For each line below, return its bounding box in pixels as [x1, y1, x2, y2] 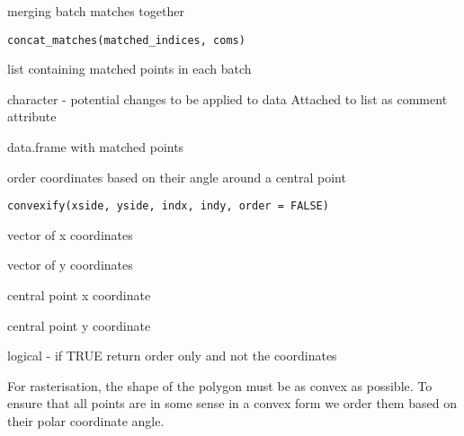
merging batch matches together [7, 2, 184, 20]
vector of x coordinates [7, 225, 133, 244]
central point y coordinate [7, 316, 151, 334]
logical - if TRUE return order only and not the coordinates [7, 346, 337, 365]
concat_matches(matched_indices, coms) [7, 33, 245, 47]
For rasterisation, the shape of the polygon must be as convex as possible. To [7, 376, 433, 395]
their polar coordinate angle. [7, 412, 165, 431]
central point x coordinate [7, 286, 151, 305]
